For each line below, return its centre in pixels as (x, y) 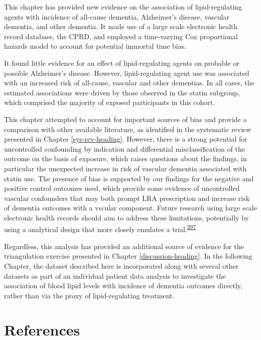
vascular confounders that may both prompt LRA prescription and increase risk (127, 198)
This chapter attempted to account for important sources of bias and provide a (125, 119)
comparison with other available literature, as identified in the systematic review (128, 129)
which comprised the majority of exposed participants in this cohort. (110, 102)
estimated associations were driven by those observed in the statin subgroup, (122, 92)
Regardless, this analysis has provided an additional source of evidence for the (124, 246)
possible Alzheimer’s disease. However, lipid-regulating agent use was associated (127, 73)
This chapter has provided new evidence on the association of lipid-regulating (123, 7)
